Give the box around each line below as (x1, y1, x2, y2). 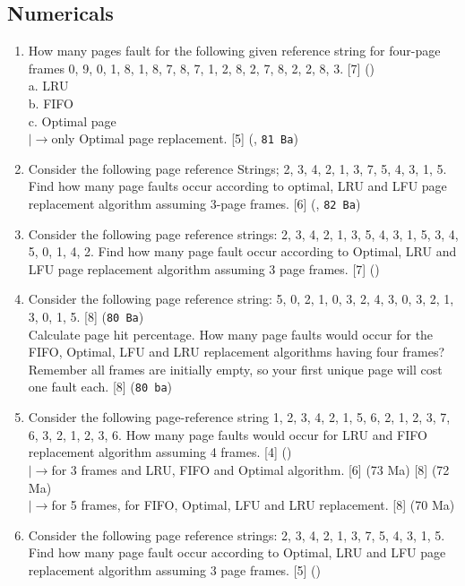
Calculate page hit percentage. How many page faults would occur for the (28, 324, 434, 343)
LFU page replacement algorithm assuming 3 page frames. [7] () (28, 259, 380, 278)
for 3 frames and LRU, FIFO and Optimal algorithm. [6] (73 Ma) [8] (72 (51, 460, 450, 478)
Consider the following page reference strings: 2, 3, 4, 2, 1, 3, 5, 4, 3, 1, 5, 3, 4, (28, 224, 459, 243)
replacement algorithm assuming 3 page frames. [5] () (28, 560, 322, 579)
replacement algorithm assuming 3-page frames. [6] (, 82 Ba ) (28, 194, 361, 213)
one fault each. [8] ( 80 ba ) (28, 377, 173, 396)
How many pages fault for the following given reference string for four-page (28, 41, 441, 60)
